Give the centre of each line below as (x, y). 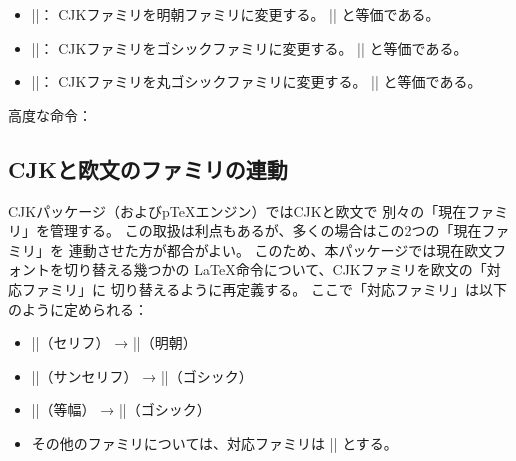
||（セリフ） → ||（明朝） (114, 342)
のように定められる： (78, 308)
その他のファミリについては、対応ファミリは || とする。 (214, 442)
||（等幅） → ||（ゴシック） (121, 409)
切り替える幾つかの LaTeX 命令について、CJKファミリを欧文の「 (275, 269)
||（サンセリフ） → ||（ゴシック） (142, 375)
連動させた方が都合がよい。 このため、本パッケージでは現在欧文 (280, 249)
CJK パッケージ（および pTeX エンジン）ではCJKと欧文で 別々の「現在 (237, 210)
